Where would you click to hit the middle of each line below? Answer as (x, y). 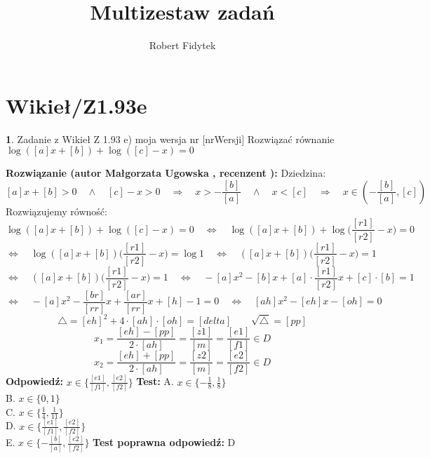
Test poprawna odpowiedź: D (164, 442)
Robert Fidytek (182, 45)
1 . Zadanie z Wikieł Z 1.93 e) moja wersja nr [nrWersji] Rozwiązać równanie (170, 139)
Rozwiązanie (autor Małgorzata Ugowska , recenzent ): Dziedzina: (166, 173)
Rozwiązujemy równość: (56, 211)
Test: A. (155, 381)
